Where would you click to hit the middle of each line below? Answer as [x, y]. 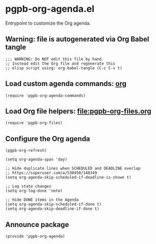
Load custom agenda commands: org [66, 84]
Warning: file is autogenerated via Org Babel [77, 39]
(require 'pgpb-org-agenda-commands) [46, 95]
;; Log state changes [28, 187]
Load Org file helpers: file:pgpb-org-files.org [79, 111]
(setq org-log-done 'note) [34, 191]
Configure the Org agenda [48, 139]
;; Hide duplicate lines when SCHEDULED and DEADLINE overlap [73, 169]
